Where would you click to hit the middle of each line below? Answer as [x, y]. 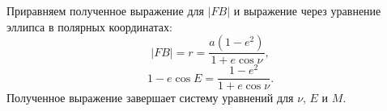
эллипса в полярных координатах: [89, 26]
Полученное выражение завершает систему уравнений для [150, 98]
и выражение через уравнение [307, 10]
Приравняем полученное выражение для [106, 10]
